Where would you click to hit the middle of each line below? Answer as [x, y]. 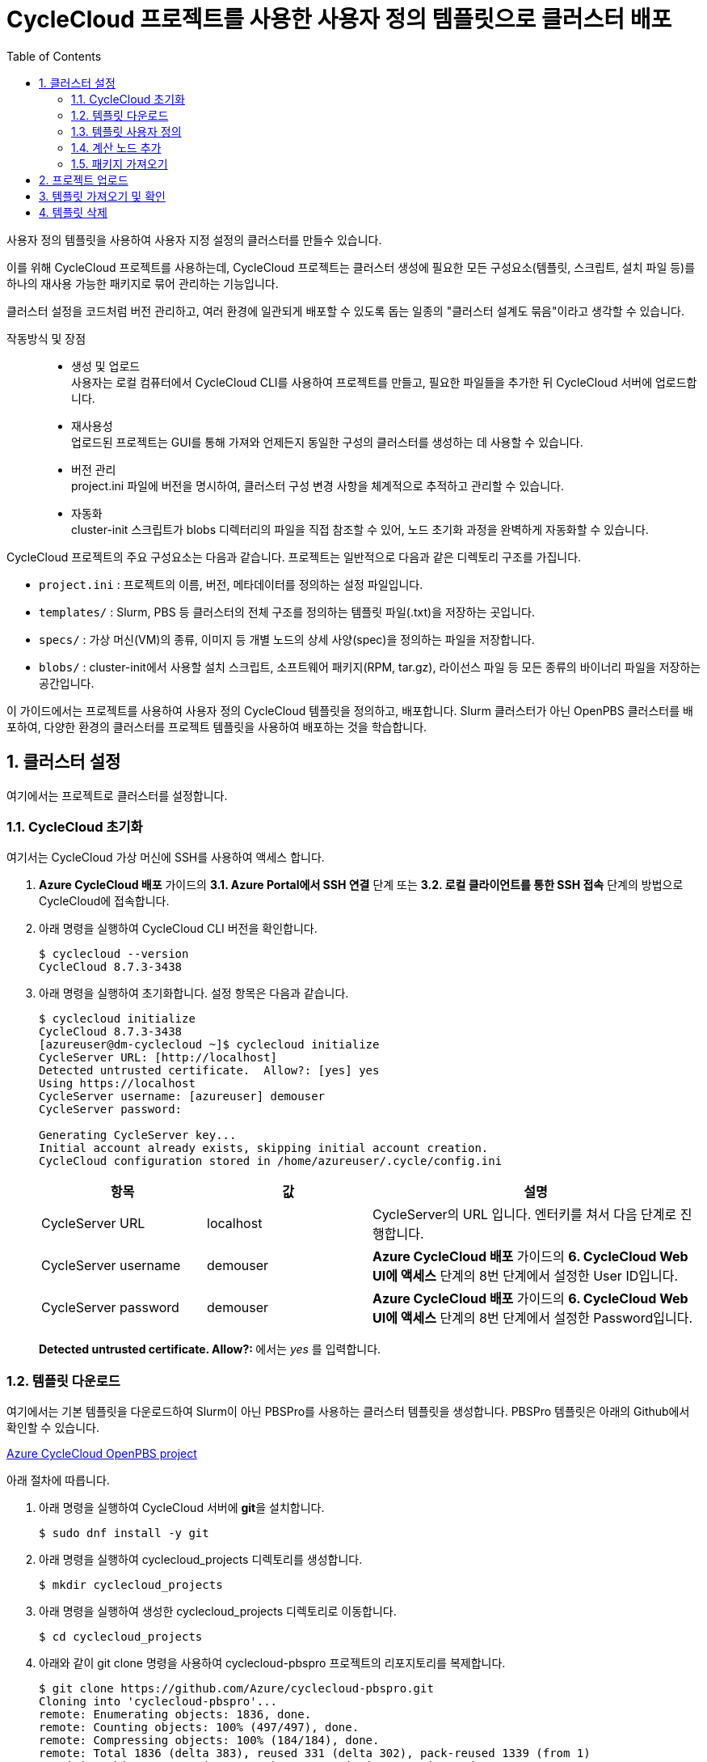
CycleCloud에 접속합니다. [104, 901]
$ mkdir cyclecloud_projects [131, 1585]
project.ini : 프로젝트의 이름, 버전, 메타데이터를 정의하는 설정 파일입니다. [231, 584]
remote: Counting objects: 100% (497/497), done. [199, 1728]
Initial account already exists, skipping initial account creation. [264, 1148]
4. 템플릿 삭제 [73, 212]
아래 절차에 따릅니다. [58, 1480]
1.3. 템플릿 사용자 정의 [126, 131]
